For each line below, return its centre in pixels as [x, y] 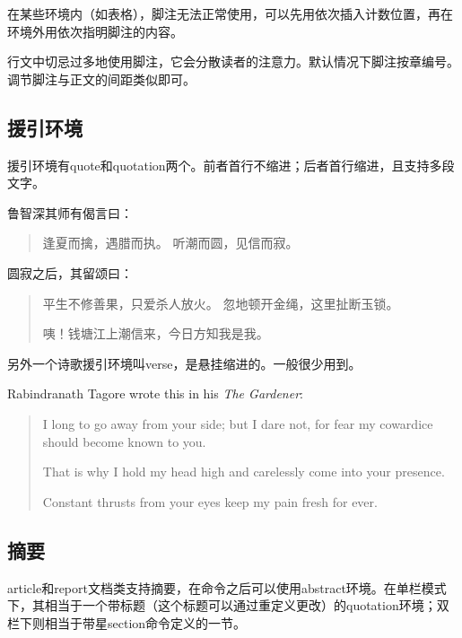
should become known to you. [124, 441]
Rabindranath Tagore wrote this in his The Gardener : [155, 393]
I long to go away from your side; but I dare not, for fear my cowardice [238, 423]
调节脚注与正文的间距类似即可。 [101, 79]
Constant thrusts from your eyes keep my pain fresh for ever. [210, 501]
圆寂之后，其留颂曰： [70, 272]
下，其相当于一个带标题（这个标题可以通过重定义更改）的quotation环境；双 [228, 605]
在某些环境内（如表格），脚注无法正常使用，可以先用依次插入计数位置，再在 [230, 13]
